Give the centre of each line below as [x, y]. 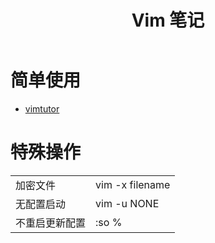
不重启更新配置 [51, 223]
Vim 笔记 [168, 20]
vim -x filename [133, 184]
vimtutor [42, 108]
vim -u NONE [127, 203]
